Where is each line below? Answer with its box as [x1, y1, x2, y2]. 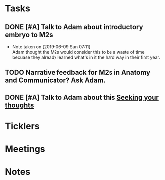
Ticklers [5, 120, 40, 132]
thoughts [5, 101, 34, 109]
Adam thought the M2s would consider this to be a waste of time [12, 49, 145, 55]
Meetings [5, 143, 46, 155]
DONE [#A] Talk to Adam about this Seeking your [5, 93, 159, 102]
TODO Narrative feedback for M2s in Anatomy [5, 68, 150, 77]
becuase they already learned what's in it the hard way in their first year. [12, 54, 160, 60]
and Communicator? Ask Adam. [5, 76, 106, 85]
